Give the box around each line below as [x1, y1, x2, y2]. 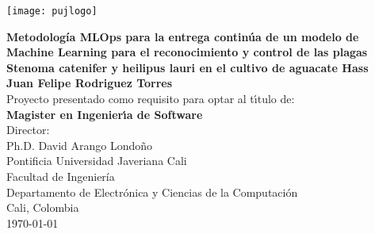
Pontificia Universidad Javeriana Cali [6, 152, 187, 169]
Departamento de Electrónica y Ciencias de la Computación [6, 183, 298, 200]
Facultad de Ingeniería [6, 168, 115, 184]
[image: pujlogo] [6, 6, 98, 17]
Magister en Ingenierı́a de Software [6, 105, 203, 122]
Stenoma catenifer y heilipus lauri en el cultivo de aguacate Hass [6, 59, 369, 75]
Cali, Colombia [6, 199, 79, 216]
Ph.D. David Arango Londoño [6, 136, 153, 153]
